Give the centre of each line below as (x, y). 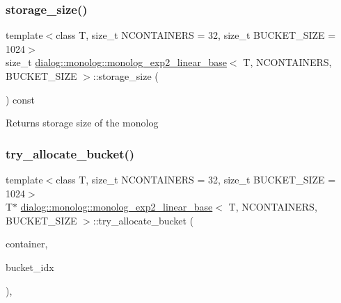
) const (21, 99)
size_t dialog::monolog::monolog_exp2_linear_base (116, 62)
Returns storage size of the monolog (82, 123)
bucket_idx (30, 267)
